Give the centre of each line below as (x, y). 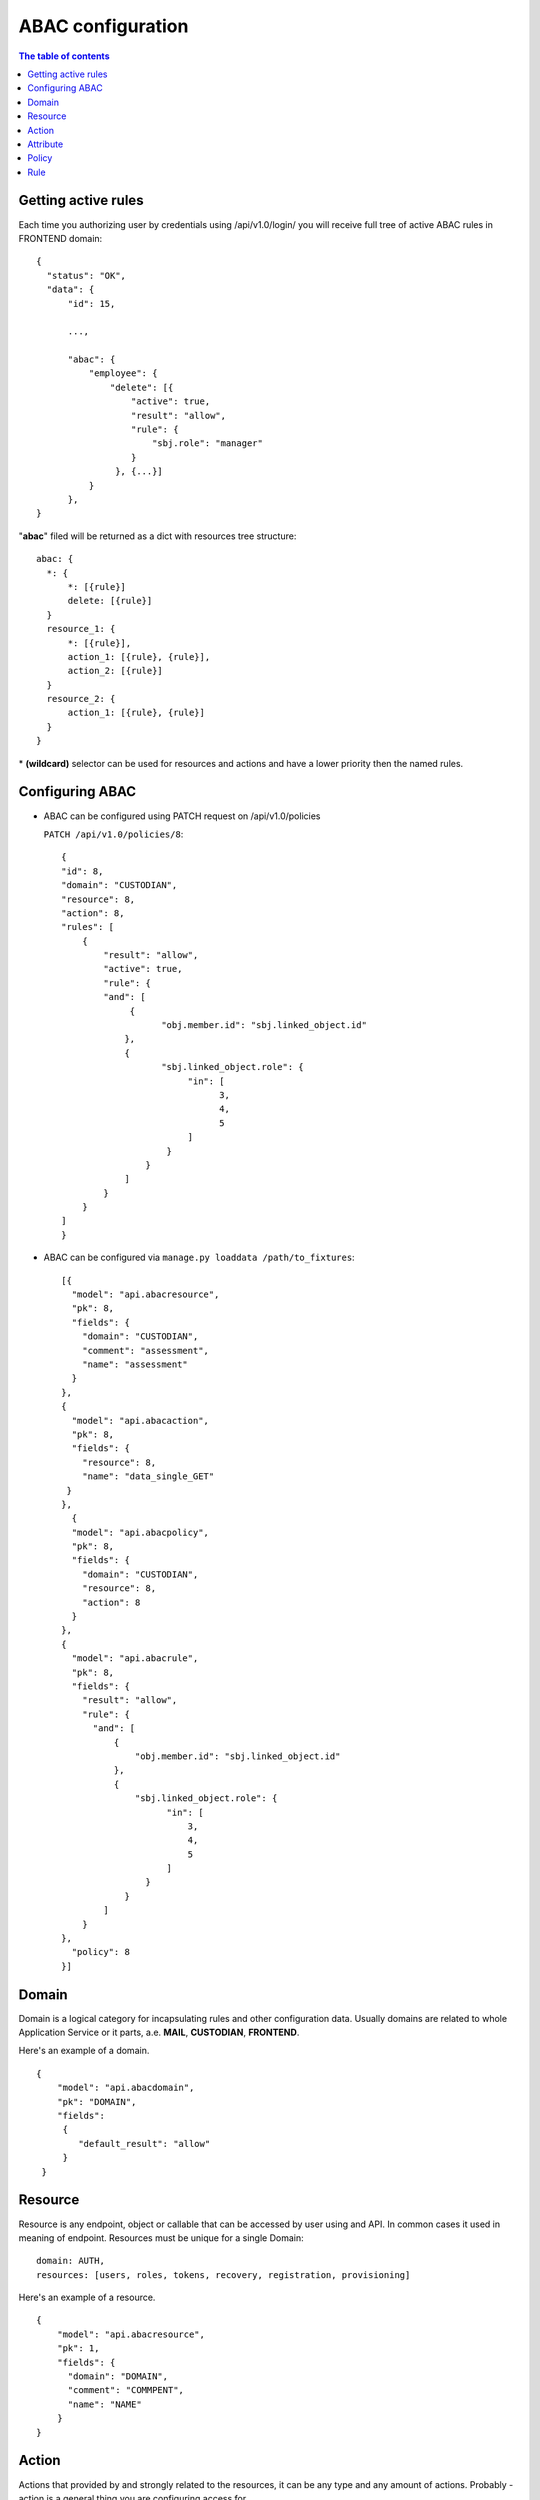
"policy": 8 (100, 1952)
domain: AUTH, (70, 2261)
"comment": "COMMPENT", (126, 2390)
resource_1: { (81, 629)
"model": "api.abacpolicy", (140, 1532)
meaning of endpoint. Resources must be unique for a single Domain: (161, 2237)
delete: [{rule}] (110, 601)
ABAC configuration (103, 26)
